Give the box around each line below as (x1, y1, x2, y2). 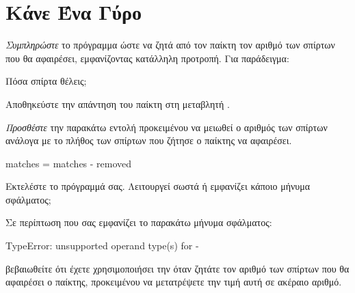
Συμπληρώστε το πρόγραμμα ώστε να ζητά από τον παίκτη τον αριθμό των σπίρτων (5, 38, 335, 52)
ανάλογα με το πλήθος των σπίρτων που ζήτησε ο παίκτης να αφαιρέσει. (5, 133, 292, 148)
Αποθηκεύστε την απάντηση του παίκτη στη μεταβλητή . (5, 96, 230, 111)
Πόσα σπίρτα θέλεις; (5, 74, 87, 88)
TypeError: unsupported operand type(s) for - (5, 238, 199, 253)
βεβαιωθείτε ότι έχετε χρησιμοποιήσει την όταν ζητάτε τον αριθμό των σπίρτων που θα (5, 261, 350, 275)
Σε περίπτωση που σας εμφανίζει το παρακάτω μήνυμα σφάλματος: (5, 215, 272, 229)
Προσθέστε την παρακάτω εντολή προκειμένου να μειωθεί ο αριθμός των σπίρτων (5, 120, 328, 134)
